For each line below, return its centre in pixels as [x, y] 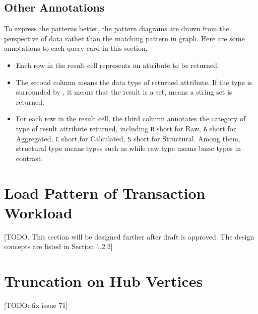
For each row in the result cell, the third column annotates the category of [131, 119]
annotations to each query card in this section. [76, 48]
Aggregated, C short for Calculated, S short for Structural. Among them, [128, 138]
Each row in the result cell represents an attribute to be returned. [117, 65]
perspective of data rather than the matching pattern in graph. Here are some [124, 38]
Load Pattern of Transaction [105, 192]
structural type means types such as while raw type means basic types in [128, 148]
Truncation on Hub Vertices [104, 281]
